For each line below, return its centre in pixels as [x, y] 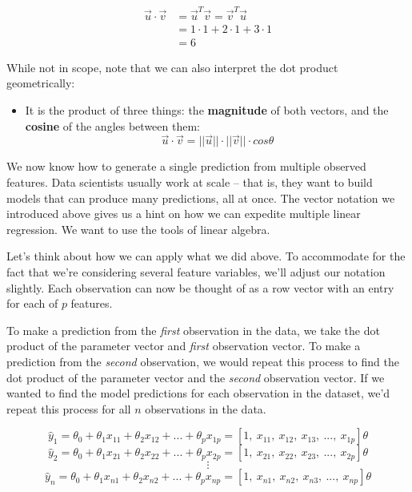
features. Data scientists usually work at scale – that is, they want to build [190, 182]
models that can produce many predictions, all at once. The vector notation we [201, 198]
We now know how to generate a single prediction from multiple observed [186, 166]
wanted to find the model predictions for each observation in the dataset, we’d [198, 393]
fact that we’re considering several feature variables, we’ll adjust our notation [196, 271]
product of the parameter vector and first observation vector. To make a [184, 346]
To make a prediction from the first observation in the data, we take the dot [193, 330]
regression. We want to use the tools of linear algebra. [138, 229]
